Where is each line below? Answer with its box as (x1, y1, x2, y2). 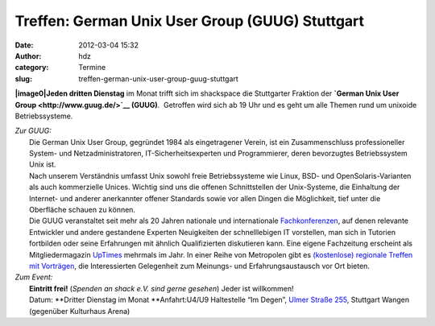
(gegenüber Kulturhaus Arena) (29, 306, 130, 316)
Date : (14, 40, 34, 50)
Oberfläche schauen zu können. (29, 205, 136, 215)
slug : (14, 73, 32, 84)
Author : (14, 51, 42, 60)
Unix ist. (29, 159, 56, 169)
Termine (78, 63, 106, 72)
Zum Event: (14, 272, 53, 282)
